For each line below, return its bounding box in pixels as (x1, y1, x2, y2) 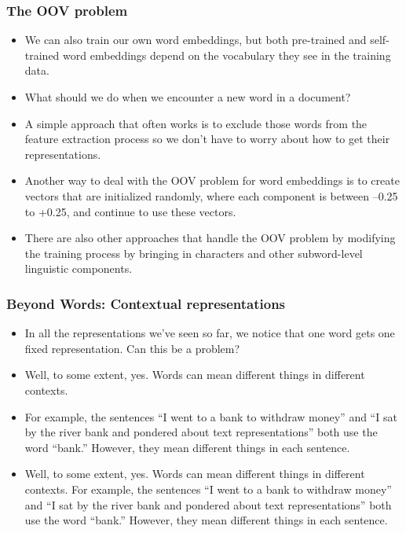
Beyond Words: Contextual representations (6, 293, 286, 313)
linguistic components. (24, 260, 133, 277)
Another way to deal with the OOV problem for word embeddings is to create (24, 172, 400, 189)
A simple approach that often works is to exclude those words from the (24, 115, 368, 131)
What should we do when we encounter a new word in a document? (24, 89, 351, 105)
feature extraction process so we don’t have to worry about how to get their (24, 130, 390, 147)
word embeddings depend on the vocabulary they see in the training (63, 46, 391, 63)
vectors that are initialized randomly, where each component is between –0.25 (24, 187, 398, 204)
